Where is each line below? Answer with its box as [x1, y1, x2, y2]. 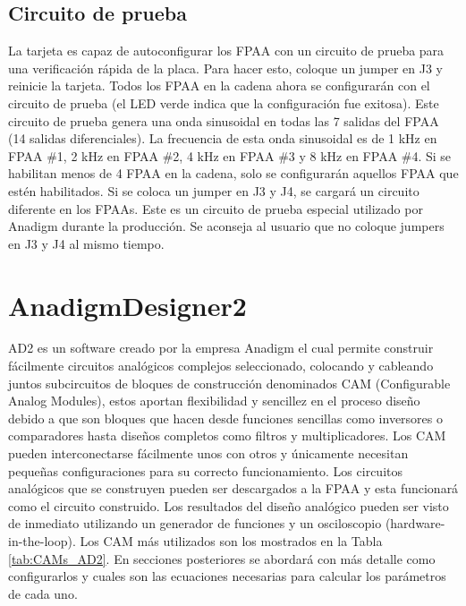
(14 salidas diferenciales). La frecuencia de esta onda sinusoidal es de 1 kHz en [8, 129, 437, 148]
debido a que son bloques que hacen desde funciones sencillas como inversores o [8, 408, 443, 427]
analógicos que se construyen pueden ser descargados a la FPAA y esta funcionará [8, 479, 459, 498]
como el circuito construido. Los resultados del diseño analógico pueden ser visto [8, 496, 449, 515]
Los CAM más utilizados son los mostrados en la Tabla [80, 531, 383, 550]
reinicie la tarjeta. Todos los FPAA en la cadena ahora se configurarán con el [8, 76, 430, 95]
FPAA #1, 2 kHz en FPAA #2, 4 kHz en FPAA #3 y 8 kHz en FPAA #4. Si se [8, 146, 452, 165]
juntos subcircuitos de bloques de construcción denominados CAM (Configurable [8, 373, 451, 392]
